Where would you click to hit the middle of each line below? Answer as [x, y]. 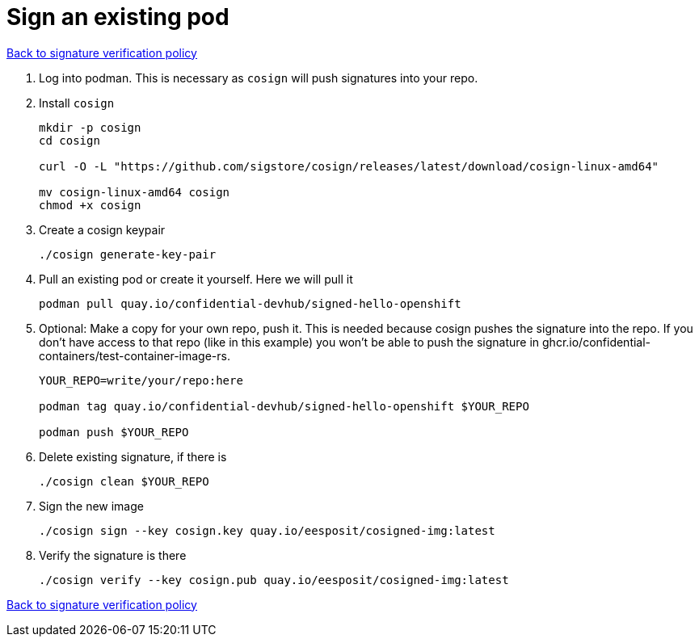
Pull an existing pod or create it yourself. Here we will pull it [196, 279]
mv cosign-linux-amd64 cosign [135, 192]
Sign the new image [91, 506]
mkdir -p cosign [90, 127]
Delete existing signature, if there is [133, 456]
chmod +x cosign [90, 205]
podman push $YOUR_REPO [114, 432]
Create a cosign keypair [102, 229]
